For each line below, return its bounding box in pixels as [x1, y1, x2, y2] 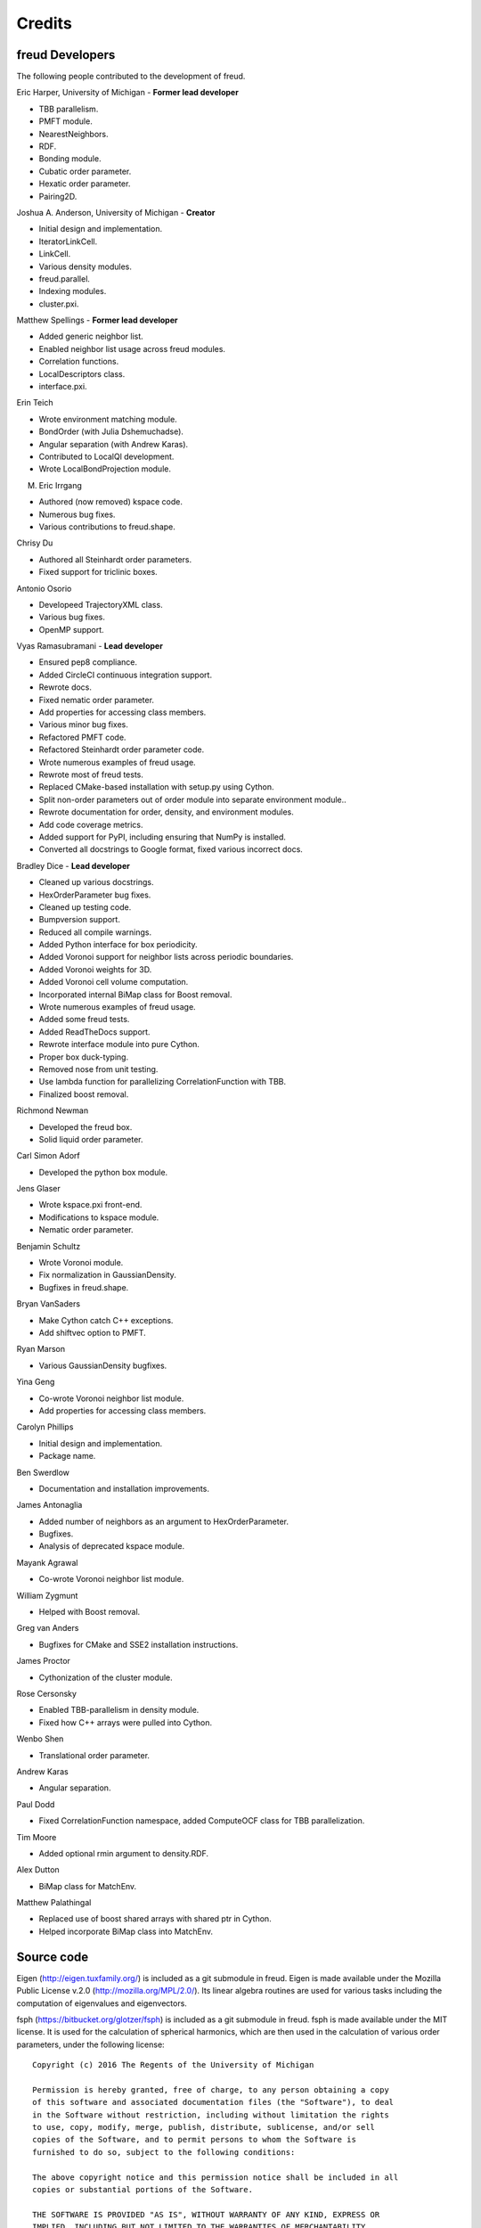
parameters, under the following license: [16, 2039, 165, 2050]
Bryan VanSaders [16, 1298, 80, 1309]
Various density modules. [38, 261, 133, 272]
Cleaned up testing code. [38, 901, 132, 913]
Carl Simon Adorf [16, 1151, 80, 1161]
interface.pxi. [38, 381, 88, 392]
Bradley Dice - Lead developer [16, 860, 131, 871]
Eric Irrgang [38, 479, 82, 490]
